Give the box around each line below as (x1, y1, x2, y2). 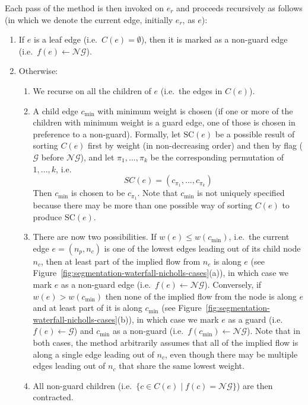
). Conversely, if (204, 278, 262, 290)
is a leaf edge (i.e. (33, 33, 97, 46)
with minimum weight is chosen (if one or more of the (97, 104, 293, 117)
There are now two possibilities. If (33, 230, 157, 243)
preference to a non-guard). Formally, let (33, 127, 181, 140)
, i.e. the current (228, 230, 290, 243)
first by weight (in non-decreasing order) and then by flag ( (88, 139, 303, 152)
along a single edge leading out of (33, 348, 154, 360)
